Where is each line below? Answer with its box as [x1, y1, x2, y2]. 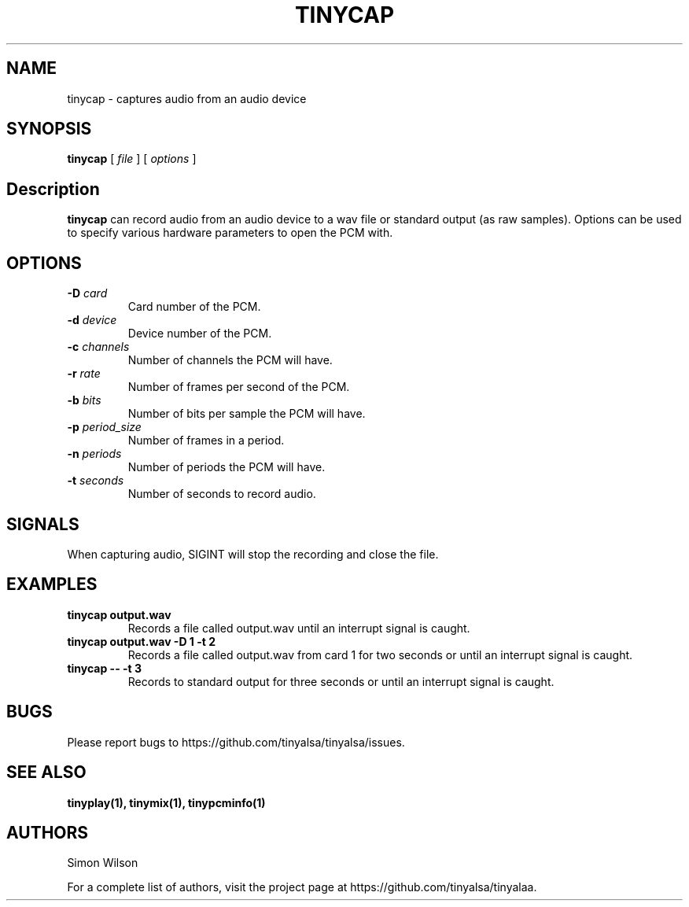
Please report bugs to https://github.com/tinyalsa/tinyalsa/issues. [67, 735, 405, 749]
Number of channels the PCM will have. [127, 353, 333, 367]
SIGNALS [6, 514, 79, 534]
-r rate [67, 367, 101, 381]
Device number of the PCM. [127, 326, 272, 341]
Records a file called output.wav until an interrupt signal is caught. [127, 621, 470, 635]
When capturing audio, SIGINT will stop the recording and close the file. [67, 547, 439, 561]
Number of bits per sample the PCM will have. [127, 407, 366, 421]
